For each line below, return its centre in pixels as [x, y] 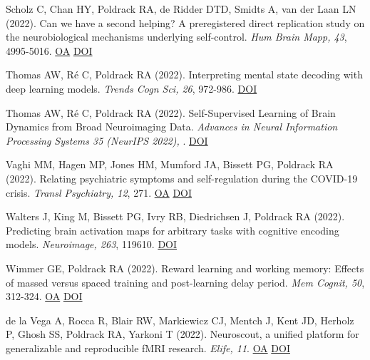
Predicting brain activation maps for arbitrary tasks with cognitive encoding [173, 230]
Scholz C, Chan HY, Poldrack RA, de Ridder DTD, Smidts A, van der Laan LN [181, 9]
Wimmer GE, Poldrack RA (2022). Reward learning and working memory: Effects [185, 268]
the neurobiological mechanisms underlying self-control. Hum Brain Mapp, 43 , [176, 37]
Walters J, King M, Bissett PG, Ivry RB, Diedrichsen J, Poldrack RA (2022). [175, 216]
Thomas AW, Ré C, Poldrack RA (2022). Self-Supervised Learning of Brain [171, 112]
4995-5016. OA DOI [49, 50]
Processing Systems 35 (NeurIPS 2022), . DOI [107, 140]
